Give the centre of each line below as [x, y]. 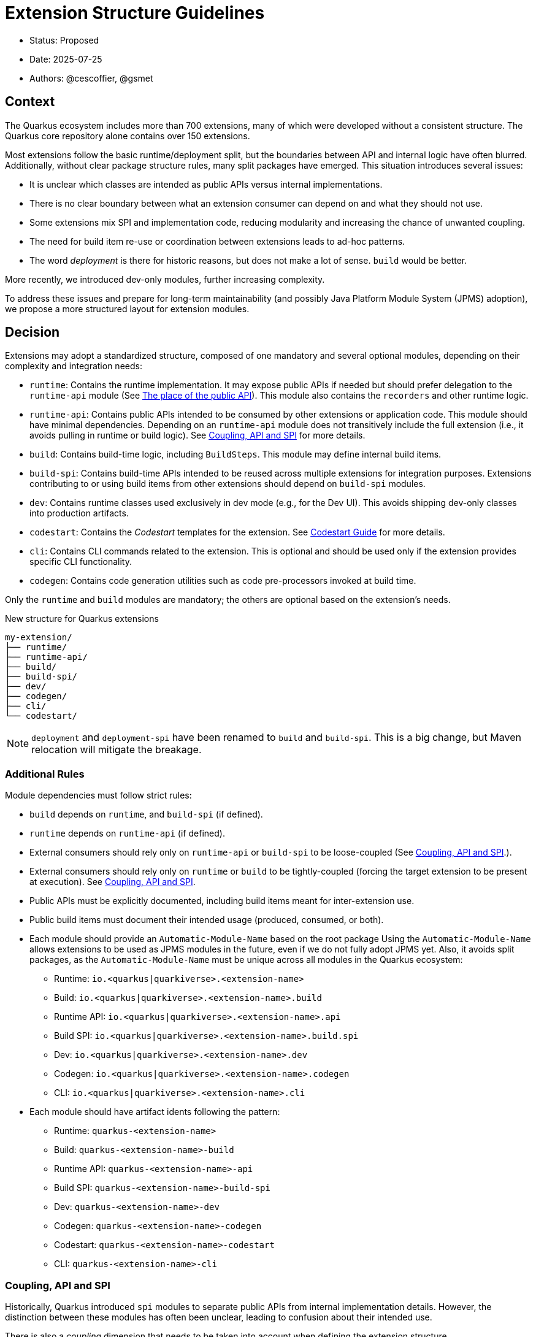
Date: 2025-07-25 [66, 59]
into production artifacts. [79, 513]
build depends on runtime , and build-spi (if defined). [146, 814]
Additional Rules [45, 774]
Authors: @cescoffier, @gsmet [91, 78]
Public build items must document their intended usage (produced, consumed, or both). [207, 920]
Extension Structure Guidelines [135, 13]
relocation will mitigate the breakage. [117, 750]
